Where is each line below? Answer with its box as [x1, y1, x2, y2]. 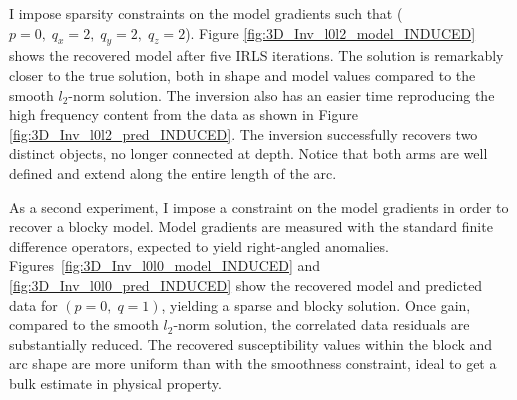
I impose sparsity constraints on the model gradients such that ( [9, 3, 403, 23]
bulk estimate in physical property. [9, 372, 222, 393]
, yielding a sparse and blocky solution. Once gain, [161, 294, 471, 315]
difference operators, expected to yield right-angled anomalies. [9, 235, 389, 256]
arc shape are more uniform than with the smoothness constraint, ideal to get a [9, 353, 497, 374]
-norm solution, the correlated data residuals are [173, 314, 470, 335]
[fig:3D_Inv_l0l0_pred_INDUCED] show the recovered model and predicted [9, 274, 483, 295]
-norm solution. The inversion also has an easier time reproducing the [68, 84, 495, 105]
